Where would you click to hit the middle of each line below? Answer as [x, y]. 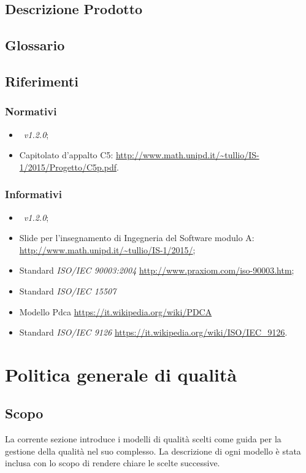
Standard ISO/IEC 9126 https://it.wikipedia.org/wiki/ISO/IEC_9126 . [153, 332]
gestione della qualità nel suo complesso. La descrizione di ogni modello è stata [153, 451]
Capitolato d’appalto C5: [66, 155]
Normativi [31, 111]
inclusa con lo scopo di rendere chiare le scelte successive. [113, 463]
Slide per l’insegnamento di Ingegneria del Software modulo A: [137, 238]
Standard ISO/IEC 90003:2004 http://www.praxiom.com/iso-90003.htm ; [157, 270]
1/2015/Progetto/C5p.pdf [68, 167]
